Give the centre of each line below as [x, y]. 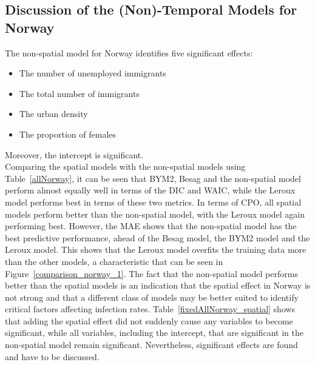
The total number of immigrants [79, 93]
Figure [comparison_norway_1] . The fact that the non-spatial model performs [151, 273]
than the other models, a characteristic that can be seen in [114, 261]
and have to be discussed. [52, 356]
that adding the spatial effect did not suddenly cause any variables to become [149, 320]
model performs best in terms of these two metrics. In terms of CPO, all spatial [153, 202]
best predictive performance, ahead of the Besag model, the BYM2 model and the [157, 237]
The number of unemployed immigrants [93, 73]
